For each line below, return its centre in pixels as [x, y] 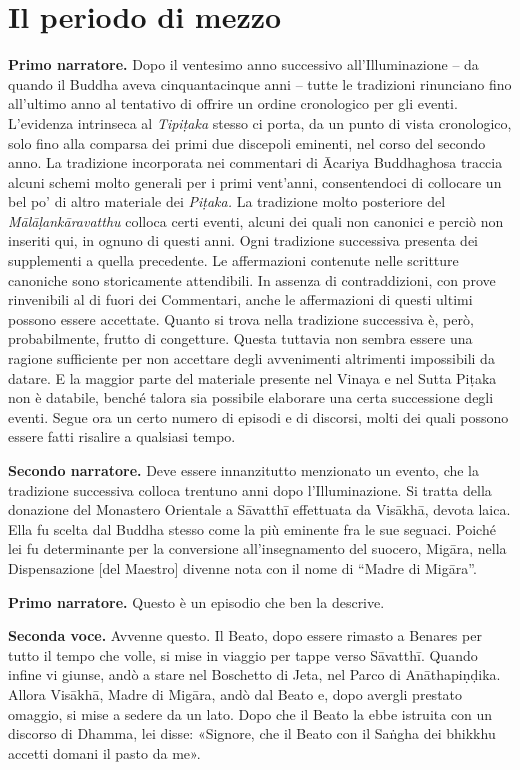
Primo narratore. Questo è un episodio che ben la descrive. [196, 601]
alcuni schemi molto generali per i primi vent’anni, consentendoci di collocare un [255, 181]
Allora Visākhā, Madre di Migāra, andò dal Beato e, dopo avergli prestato [235, 693]
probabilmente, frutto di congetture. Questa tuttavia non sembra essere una [240, 338]
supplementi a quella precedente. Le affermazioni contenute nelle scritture [233, 260]
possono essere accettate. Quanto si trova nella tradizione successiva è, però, [241, 318]
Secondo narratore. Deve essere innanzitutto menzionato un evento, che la [244, 470]
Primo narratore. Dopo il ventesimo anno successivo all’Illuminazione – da [243, 64]
